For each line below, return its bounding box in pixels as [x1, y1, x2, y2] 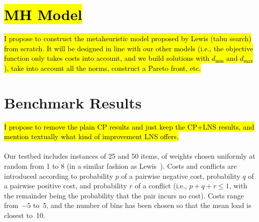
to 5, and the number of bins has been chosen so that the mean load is [33, 200, 251, 210]
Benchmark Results [4, 92, 142, 113]
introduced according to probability [4, 170, 113, 181]
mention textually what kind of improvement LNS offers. [4, 131, 179, 142]
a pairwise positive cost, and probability [4, 180, 127, 191]
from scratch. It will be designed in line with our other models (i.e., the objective [4, 43, 253, 53]
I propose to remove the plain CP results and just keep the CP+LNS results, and [4, 121, 254, 132]
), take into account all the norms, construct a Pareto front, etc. [4, 62, 201, 73]
